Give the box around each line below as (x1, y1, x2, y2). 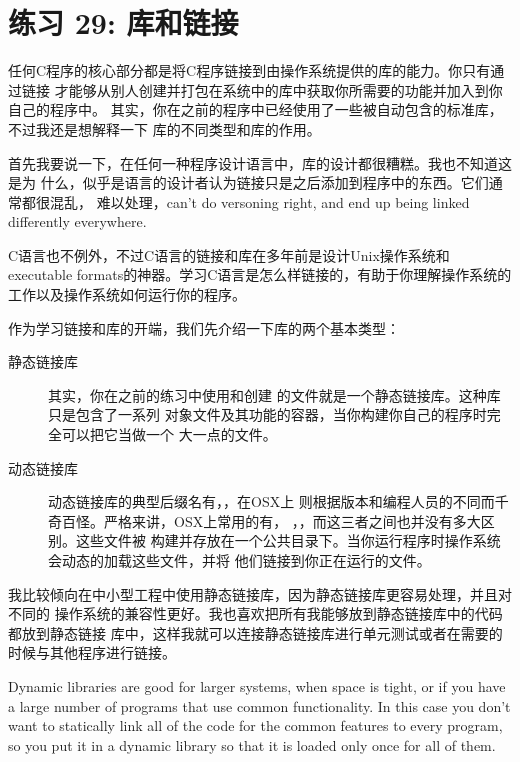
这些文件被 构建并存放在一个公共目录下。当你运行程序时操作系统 (75, 530, 501, 551)
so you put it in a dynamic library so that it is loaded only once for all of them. (8, 734, 496, 755)
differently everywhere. (8, 211, 147, 232)
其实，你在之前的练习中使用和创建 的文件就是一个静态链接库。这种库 (48, 384, 501, 405)
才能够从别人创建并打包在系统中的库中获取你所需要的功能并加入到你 (54, 79, 503, 100)
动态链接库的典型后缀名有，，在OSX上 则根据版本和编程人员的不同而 (48, 491, 495, 512)
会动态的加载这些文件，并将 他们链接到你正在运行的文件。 (48, 550, 431, 570)
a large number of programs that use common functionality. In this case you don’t (8, 695, 511, 716)
